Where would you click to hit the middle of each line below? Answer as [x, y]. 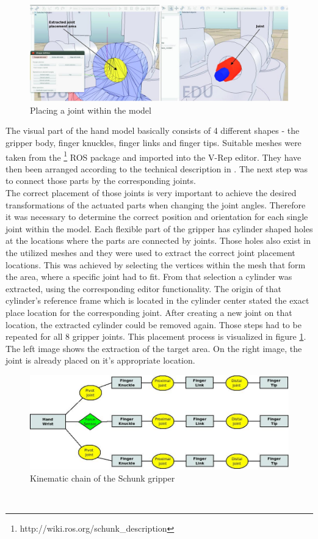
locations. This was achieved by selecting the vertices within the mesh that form [156, 264]
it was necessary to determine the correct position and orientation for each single [157, 217]
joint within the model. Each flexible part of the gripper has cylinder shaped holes [159, 228]
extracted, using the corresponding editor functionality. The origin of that [143, 288]
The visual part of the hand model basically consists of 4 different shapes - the [153, 130]
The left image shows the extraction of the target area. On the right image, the [154, 348]
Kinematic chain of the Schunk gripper [103, 478]
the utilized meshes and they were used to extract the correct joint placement [150, 252]
